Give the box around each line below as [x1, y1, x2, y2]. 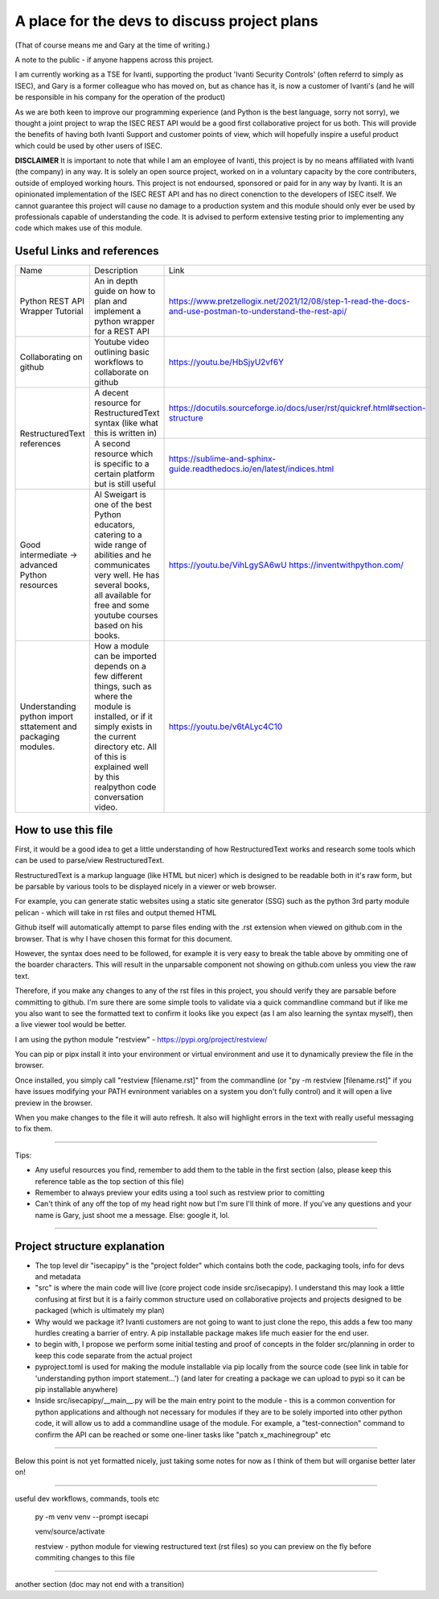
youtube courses [93, 610, 158, 621]
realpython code [93, 781, 157, 793]
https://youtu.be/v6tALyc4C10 [168, 721, 283, 732]
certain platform [93, 468, 155, 479]
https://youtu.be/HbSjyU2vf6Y [168, 357, 285, 368]
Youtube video [93, 337, 150, 348]
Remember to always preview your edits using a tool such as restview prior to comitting [35, 1187, 325, 1197]
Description [93, 265, 138, 276]
